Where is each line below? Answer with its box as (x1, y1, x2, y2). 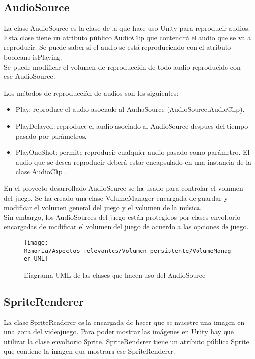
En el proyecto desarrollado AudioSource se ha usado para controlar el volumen (4, 182, 243, 193)
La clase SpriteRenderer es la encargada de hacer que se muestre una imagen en (4, 317, 245, 327)
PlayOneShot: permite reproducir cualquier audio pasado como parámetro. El (15, 147, 250, 157)
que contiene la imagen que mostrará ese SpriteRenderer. (4, 346, 175, 356)
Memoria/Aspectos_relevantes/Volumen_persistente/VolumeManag (24, 247, 231, 254)
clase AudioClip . (15, 166, 67, 177)
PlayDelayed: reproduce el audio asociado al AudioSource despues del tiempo (15, 120, 248, 131)
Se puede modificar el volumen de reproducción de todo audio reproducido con (4, 61, 241, 72)
